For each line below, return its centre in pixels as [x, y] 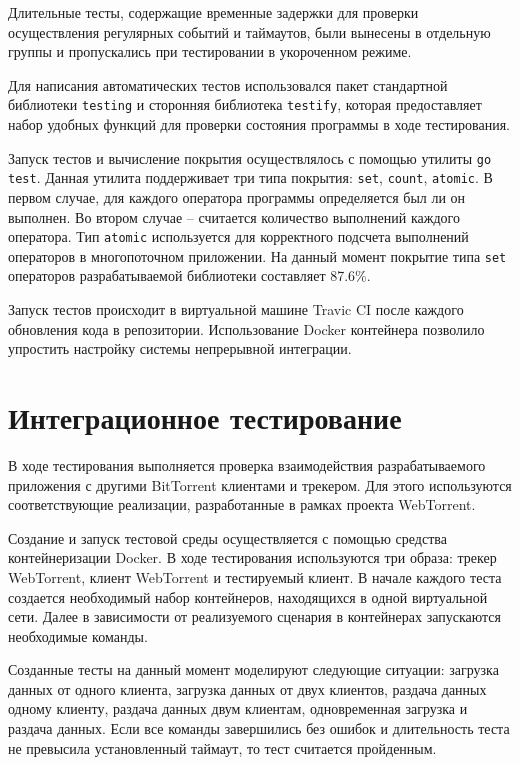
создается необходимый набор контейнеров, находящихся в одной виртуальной [248, 596]
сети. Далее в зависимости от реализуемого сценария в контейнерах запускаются [254, 616]
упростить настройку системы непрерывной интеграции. [180, 348]
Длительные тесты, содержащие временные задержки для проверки [213, 12]
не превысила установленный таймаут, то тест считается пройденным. [222, 747]
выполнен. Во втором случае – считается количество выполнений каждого [234, 216]
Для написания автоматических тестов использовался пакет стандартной [228, 84]
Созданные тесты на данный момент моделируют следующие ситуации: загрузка [253, 669]
